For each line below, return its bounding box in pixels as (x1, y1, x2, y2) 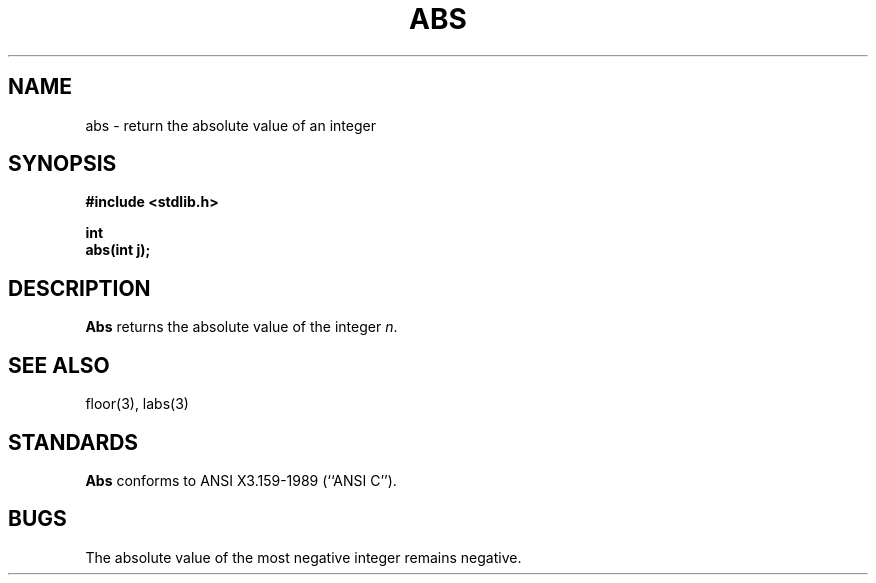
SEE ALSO (8, 352, 110, 378)
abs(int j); (85, 241, 151, 259)
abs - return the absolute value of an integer (85, 116, 376, 134)
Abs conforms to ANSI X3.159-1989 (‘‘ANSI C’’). (85, 471, 397, 489)
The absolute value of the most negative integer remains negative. (85, 548, 522, 566)
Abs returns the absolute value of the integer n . (85, 318, 398, 336)
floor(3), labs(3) (85, 395, 189, 413)
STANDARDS (8, 429, 139, 455)
